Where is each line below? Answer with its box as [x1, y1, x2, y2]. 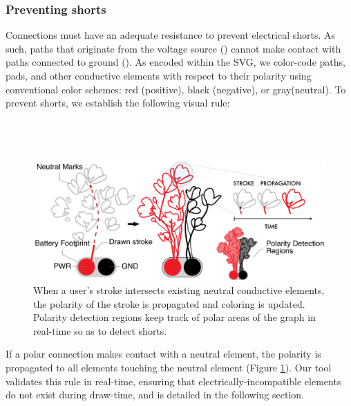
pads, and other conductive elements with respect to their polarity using [6, 68, 312, 82]
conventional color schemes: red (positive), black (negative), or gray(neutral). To [6, 82, 346, 96]
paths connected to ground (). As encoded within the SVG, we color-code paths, [6, 55, 345, 69]
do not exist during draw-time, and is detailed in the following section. [6, 387, 304, 402]
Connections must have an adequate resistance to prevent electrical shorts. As [6, 28, 336, 42]
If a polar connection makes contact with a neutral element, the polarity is [6, 347, 321, 361]
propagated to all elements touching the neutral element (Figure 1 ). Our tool [6, 360, 332, 375]
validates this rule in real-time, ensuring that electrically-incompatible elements [6, 373, 341, 388]
